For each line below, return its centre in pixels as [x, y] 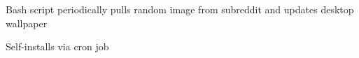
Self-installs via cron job [57, 46]
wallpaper [27, 23]
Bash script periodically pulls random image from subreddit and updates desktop [180, 9]
